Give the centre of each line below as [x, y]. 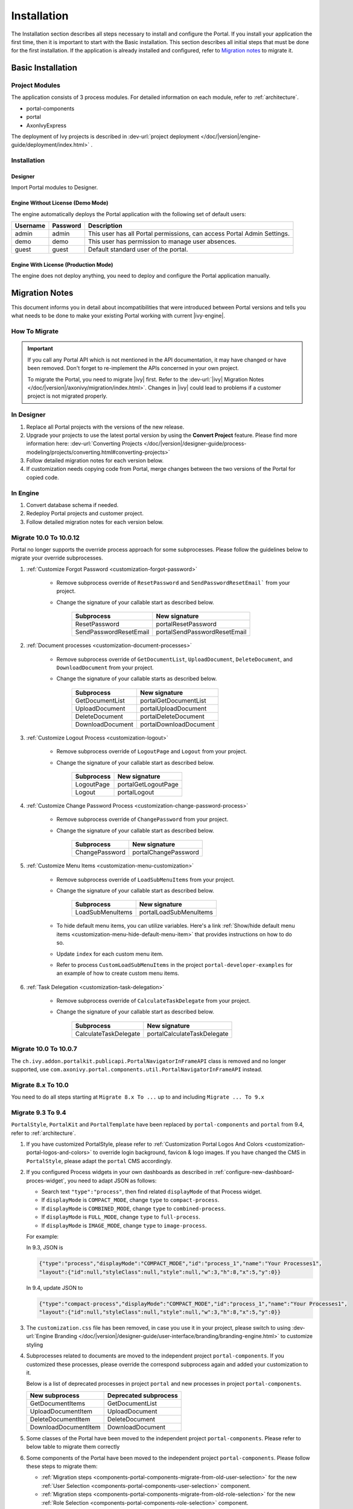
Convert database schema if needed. [72, 505]
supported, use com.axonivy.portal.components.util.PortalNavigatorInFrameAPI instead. [137, 1069]
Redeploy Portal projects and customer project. [85, 514]
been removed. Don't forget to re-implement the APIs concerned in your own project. [133, 368]
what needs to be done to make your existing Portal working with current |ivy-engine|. [118, 316]
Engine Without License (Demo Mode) [60, 203]
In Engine [25, 493]
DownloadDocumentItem [65, 1427]
